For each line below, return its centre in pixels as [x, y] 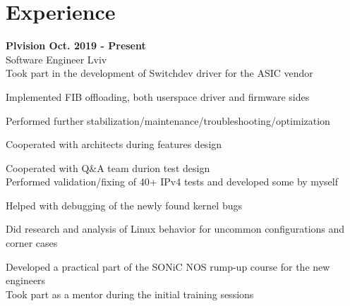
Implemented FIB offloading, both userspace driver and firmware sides [158, 96]
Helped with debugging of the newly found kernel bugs [124, 205]
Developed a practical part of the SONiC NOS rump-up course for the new [168, 266]
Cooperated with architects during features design [114, 144]
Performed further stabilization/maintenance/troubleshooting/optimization [168, 120]
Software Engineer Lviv [56, 59]
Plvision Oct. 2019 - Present [76, 45]
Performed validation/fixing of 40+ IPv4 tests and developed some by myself [172, 182]
